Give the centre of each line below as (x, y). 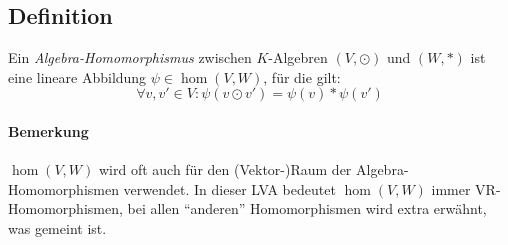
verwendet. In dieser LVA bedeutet (229, 188)
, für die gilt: (302, 76)
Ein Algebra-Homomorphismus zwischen (130, 57)
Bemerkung (48, 130)
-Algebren (298, 57)
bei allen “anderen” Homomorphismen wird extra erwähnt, (307, 208)
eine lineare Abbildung (77, 76)
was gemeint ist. (57, 227)
